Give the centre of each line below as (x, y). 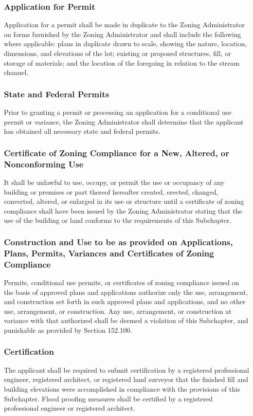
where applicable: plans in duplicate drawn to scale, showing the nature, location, (126, 44)
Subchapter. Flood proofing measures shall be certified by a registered (108, 398)
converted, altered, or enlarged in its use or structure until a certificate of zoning (124, 201)
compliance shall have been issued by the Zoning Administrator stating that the (123, 210)
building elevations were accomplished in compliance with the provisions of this (122, 389)
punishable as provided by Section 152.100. (68, 330)
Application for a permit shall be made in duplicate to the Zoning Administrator (125, 25)
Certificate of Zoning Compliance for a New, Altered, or (117, 153)
